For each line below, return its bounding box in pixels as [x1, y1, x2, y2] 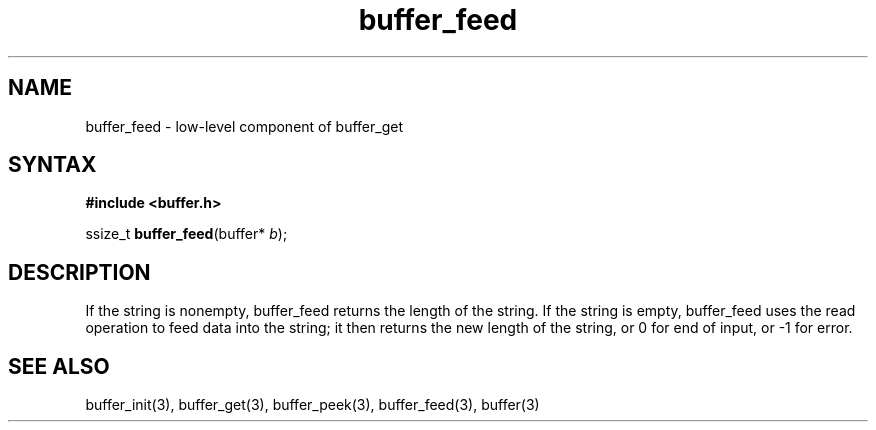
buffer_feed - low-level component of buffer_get [85, 117, 404, 135]
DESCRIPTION [8, 259, 151, 285]
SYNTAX [8, 152, 97, 178]
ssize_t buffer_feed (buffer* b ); [85, 225, 288, 243]
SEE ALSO [8, 353, 110, 379]
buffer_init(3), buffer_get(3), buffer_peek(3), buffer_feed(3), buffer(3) [85, 396, 540, 414]
